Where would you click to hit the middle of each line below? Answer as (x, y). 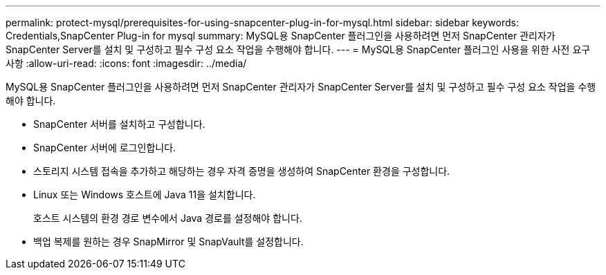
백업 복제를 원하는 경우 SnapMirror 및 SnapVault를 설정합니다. (168, 241)
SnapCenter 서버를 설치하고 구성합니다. (119, 124)
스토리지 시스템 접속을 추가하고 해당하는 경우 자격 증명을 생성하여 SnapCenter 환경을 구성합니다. (242, 171)
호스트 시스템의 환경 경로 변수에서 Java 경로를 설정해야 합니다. (168, 218)
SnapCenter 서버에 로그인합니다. (105, 148)
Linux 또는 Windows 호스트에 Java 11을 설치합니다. (145, 195)
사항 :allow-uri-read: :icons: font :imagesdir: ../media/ (126, 63)
